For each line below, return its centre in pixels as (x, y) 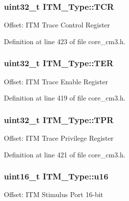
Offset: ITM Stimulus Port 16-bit (54, 194)
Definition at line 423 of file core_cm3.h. (65, 41)
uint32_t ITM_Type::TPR (59, 119)
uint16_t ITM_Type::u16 (56, 176)
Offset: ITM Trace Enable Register (56, 81)
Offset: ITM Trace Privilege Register (59, 138)
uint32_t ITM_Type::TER (59, 63)
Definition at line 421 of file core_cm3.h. (65, 154)
